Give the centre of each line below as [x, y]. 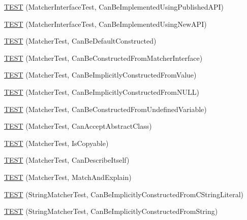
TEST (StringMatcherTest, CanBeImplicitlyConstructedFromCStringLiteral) [124, 194]
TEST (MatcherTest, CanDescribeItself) [67, 160]
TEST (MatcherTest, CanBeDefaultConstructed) [80, 41]
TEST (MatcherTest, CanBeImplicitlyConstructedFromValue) [100, 75]
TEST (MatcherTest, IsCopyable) [56, 143]
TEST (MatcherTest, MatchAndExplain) [68, 177]
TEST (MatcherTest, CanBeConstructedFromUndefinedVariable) [105, 109]
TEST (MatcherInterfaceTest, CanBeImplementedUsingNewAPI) [105, 24]
